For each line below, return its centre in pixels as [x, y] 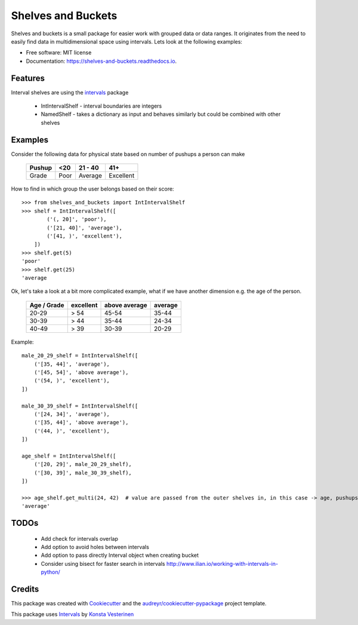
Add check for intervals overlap [80, 538]
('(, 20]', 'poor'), [77, 219]
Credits [25, 589]
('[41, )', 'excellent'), [84, 236]
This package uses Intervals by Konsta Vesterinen [72, 614]
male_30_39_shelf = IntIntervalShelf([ [80, 406]
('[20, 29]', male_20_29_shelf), [83, 464]
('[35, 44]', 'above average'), [81, 422]
